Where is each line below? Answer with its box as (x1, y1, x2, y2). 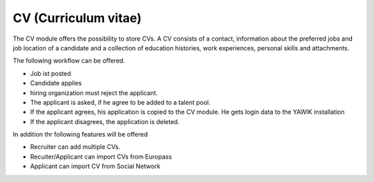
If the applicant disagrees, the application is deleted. (30, 117, 180, 125)
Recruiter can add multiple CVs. (30, 143, 121, 151)
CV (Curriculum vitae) (12, 10, 142, 26)
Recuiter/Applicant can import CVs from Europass (30, 152, 172, 161)
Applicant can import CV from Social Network (30, 162, 161, 170)
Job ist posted (30, 69, 71, 77)
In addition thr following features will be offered (12, 130, 148, 139)
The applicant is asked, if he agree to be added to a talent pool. (30, 98, 211, 106)
